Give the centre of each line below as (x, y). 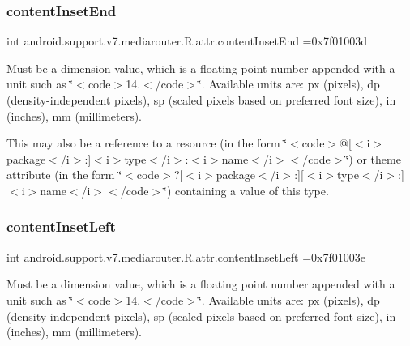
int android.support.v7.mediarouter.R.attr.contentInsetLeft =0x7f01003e (186, 256)
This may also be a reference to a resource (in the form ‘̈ (147, 143)
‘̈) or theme (373, 158)
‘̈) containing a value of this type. (246, 190)
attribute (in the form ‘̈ (64, 175)
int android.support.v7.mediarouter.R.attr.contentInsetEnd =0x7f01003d (187, 41)
